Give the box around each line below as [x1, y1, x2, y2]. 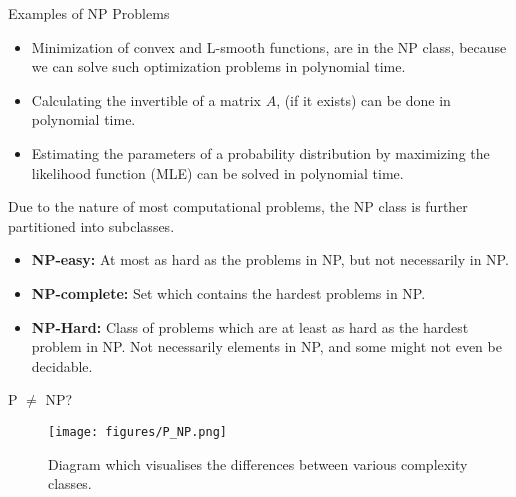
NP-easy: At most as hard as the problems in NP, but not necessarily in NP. [31, 249, 509, 270]
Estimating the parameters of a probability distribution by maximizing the [31, 142, 490, 163]
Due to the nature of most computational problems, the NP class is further [8, 196, 468, 217]
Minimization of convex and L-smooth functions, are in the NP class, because [31, 36, 507, 57]
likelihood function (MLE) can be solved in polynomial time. [31, 162, 404, 183]
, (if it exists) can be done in [276, 89, 451, 110]
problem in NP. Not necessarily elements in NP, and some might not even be [31, 336, 502, 357]
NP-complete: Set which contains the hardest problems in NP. [31, 282, 426, 303]
